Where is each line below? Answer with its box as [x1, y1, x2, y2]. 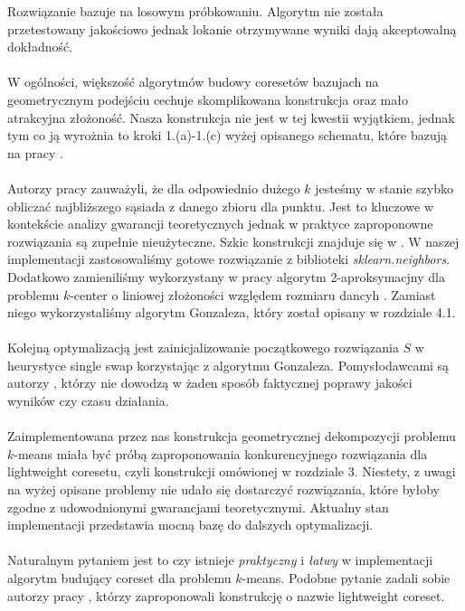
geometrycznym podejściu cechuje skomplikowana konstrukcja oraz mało [7, 89, 408, 108]
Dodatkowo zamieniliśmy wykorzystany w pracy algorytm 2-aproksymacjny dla [7, 267, 445, 286]
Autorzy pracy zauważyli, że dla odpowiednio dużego [7, 178, 300, 197]
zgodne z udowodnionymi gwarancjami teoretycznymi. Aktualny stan [7, 497, 389, 516]
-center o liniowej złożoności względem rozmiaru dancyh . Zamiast [70, 285, 436, 304]
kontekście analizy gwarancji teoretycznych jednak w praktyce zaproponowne [7, 214, 433, 233]
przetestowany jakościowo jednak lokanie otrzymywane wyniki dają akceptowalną [7, 19, 457, 38]
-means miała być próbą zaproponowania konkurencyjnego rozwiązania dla [14, 444, 428, 463]
